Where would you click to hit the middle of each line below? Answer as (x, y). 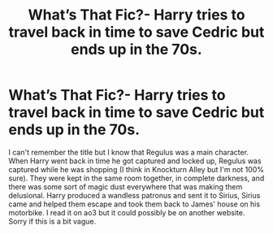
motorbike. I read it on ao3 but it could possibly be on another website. (127, 212)
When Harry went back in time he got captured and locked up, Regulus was (135, 161)
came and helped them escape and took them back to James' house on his (134, 204)
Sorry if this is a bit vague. (52, 221)
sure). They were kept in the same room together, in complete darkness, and (136, 178)
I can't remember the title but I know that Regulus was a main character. (129, 152)
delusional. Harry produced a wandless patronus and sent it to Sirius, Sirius (134, 195)
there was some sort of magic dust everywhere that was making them (126, 186)
